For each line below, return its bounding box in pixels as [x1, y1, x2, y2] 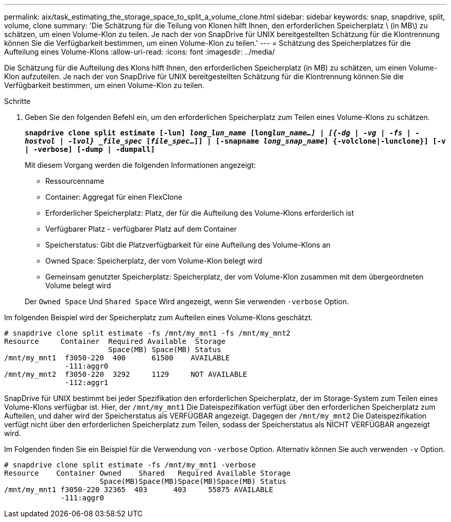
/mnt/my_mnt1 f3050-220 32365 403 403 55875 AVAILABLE [4, 485, 273, 494]
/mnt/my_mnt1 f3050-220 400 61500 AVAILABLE [4, 354, 230, 362]
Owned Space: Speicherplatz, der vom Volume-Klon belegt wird [45, 256, 263, 265]
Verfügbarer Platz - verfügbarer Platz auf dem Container [45, 224, 237, 233]
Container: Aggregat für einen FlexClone [45, 193, 182, 201]
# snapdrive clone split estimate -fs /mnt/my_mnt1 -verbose [4, 461, 256, 469]
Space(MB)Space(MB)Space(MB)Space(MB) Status [99, 477, 286, 485]
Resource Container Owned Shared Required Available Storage [4, 469, 291, 477]
